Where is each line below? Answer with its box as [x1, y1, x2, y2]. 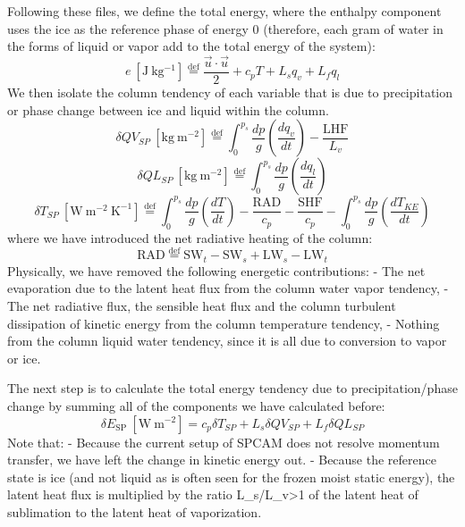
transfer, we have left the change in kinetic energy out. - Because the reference [7, 450, 436, 469]
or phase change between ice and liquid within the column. [7, 100, 329, 119]
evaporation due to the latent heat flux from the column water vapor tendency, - [7, 279, 449, 297]
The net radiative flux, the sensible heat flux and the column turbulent [7, 297, 396, 314]
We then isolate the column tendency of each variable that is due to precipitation [7, 83, 453, 102]
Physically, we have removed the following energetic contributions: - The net [7, 261, 426, 280]
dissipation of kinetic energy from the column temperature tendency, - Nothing [7, 314, 440, 332]
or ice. [7, 348, 41, 367]
